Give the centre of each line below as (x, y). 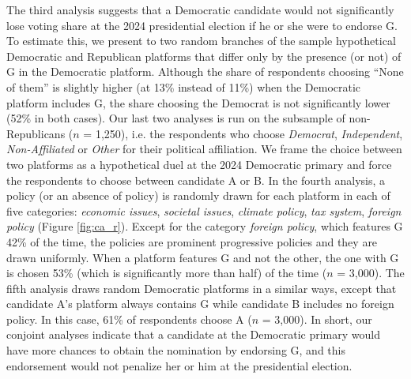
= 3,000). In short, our (317, 319)
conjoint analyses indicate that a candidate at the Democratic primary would (193, 334)
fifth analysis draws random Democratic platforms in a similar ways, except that (202, 288)
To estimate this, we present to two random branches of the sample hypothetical (201, 41)
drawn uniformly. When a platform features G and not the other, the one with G (203, 257)
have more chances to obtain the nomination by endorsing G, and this (176, 350)
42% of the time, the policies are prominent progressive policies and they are (192, 241)
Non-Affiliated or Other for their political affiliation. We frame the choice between (204, 149)
